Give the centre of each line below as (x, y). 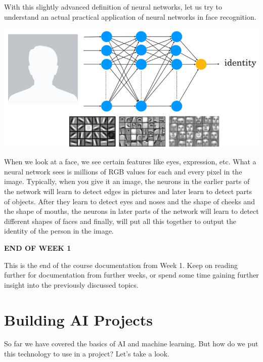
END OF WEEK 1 (38, 247)
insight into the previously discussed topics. (71, 284)
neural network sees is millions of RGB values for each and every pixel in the (123, 171)
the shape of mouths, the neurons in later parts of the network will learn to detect (131, 211)
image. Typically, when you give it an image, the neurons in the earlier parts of (127, 181)
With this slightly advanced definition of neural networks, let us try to (113, 7)
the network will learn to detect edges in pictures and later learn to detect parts (128, 191)
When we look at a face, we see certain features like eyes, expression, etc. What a (130, 162)
